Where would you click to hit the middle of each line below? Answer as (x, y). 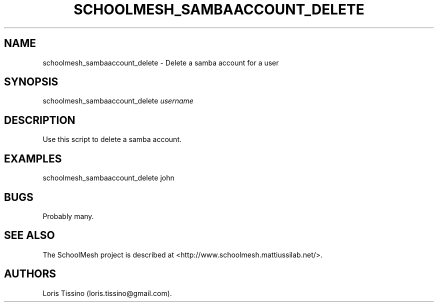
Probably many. (68, 216)
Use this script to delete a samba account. (112, 139)
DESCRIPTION (40, 120)
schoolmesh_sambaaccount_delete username (118, 101)
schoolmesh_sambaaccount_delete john (108, 178)
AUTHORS (30, 274)
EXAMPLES (33, 158)
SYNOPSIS (31, 82)
